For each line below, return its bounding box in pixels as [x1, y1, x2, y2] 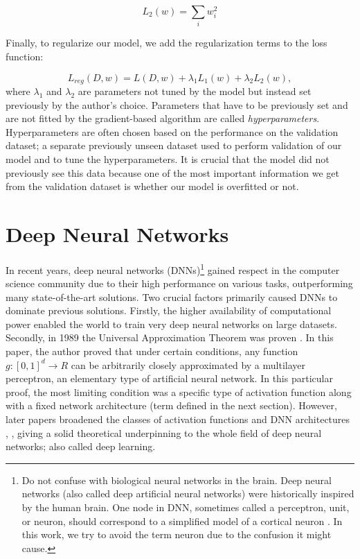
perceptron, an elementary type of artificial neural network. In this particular [6, 371, 333, 386]
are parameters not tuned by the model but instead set [78, 83, 312, 98]
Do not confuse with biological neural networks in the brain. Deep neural [21, 472, 332, 487]
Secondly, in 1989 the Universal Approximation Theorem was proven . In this [6, 330, 334, 345]
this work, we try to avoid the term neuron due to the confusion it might [21, 527, 332, 542]
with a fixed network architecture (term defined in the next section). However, [6, 398, 337, 413]
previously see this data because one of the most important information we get [6, 165, 339, 180]
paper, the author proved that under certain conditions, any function [6, 344, 298, 359]
